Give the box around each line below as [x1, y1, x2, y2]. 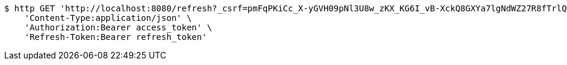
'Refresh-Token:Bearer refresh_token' [24, 32, 207, 42]
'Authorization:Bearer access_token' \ [24, 23, 212, 32]
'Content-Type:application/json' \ [24, 13, 192, 23]
